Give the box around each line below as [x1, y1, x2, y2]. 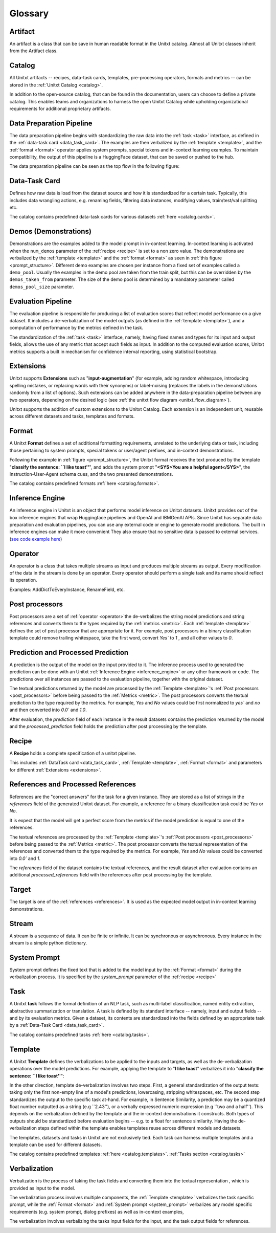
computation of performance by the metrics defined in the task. [9, 325, 144, 331]
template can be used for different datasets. [9, 1141, 102, 1148]
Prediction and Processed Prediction [9, 648, 129, 657]
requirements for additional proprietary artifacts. [9, 105, 111, 112]
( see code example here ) [9, 536, 62, 542]
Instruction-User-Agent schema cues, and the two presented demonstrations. [9, 471, 173, 477]
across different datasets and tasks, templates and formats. [9, 413, 135, 420]
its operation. [9, 577, 38, 583]
